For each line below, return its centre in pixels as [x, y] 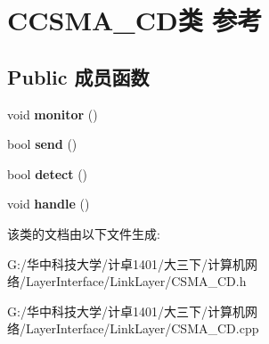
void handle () [49, 204]
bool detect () [48, 173]
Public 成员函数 [78, 76]
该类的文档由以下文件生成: [84, 233]
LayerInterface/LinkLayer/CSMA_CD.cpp [142, 328]
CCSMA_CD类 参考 [135, 20]
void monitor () [53, 114]
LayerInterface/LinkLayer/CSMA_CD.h [136, 281]
